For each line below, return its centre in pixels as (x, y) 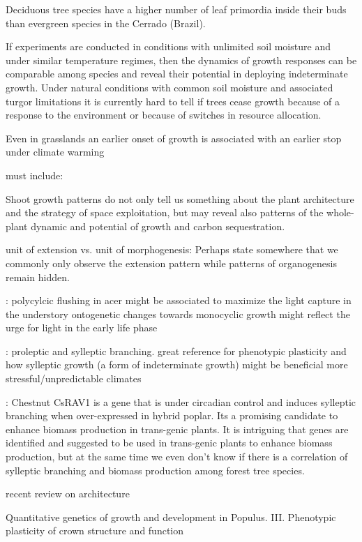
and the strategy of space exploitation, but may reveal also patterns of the (165, 212)
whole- (340, 212)
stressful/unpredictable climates (74, 378)
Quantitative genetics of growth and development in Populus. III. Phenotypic (171, 517)
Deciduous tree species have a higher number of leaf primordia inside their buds (176, 9)
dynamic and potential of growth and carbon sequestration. (158, 226)
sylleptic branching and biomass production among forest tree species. (155, 470)
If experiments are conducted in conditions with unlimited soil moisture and (168, 46)
